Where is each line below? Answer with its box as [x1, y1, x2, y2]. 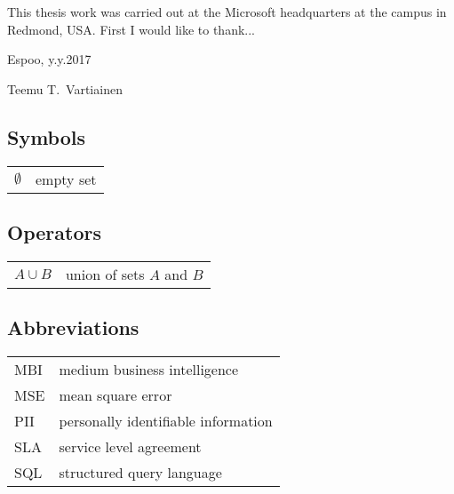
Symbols [7, 123, 86, 150]
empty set [36, 168, 97, 189]
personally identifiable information [59, 410, 273, 431]
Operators [7, 218, 101, 245]
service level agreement [59, 435, 202, 457]
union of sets [65, 263, 145, 284]
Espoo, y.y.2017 [7, 50, 92, 68]
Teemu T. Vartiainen [7, 79, 123, 98]
